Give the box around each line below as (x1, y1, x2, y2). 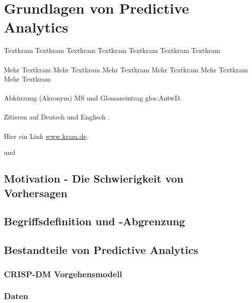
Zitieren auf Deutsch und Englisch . (4, 112, 110, 122)
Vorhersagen (4, 185, 68, 200)
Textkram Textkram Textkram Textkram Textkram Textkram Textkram (4, 45, 220, 55)
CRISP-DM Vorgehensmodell (4, 268, 122, 280)
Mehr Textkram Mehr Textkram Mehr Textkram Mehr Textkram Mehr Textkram (4, 64, 248, 74)
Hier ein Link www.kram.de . (4, 131, 89, 141)
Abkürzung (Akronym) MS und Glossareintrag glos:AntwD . (4, 93, 182, 103)
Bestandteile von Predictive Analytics (4, 242, 198, 257)
